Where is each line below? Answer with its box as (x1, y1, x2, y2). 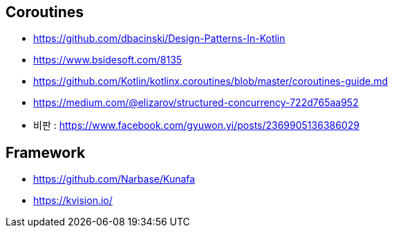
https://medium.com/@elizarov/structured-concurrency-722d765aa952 (33, 97, 359, 109)
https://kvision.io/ (33, 194, 113, 207)
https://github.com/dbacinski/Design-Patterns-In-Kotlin (33, 32, 285, 45)
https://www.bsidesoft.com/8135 (33, 54, 182, 66)
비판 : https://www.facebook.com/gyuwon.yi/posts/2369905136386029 (33, 119, 359, 132)
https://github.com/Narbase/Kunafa (33, 173, 196, 185)
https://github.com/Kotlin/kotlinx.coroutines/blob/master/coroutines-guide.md (33, 75, 388, 88)
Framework (6, 143, 86, 161)
